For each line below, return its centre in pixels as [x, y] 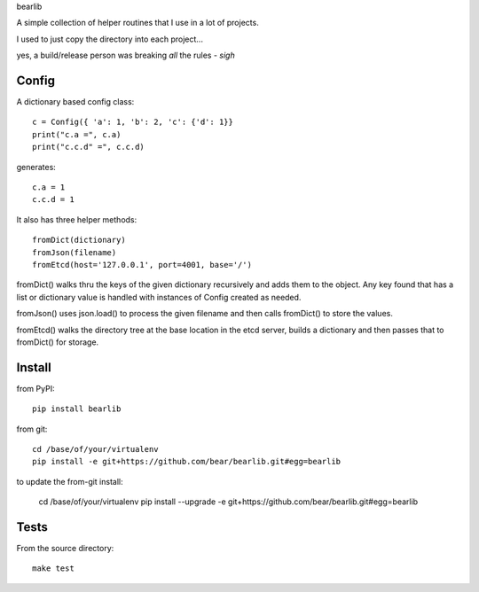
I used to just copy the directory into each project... [110, 39]
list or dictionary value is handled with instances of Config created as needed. [159, 297]
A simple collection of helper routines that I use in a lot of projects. [137, 23]
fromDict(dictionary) [79, 240]
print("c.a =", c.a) [77, 134]
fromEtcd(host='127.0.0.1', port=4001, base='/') [142, 265]
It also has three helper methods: [77, 219]
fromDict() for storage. [58, 342]
